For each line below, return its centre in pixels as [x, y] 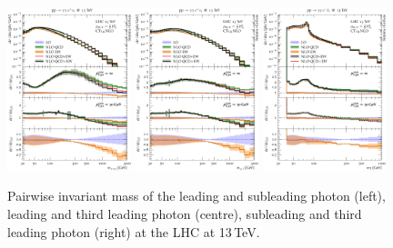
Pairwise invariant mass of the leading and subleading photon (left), [196, 196]
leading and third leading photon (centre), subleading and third [185, 214]
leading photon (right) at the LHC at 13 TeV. [134, 231]
